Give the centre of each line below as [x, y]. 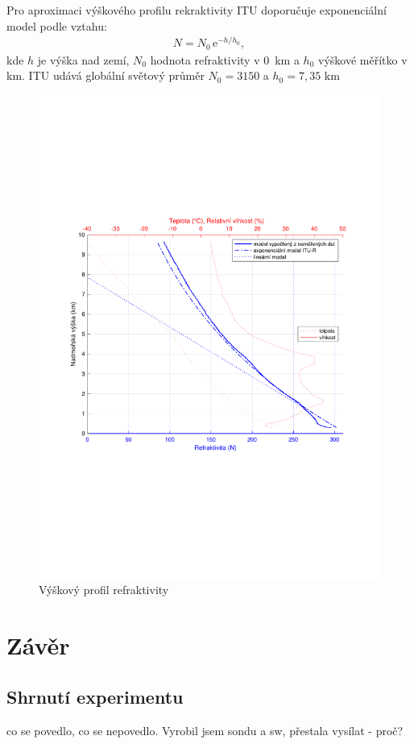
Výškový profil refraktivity [104, 590]
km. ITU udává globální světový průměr [106, 75]
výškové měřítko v [363, 59]
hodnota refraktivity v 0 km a [225, 59]
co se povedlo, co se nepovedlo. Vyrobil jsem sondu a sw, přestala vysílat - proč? [205, 730]
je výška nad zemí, [83, 59]
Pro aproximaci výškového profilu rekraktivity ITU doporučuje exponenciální [197, 10]
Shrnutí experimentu [95, 696]
